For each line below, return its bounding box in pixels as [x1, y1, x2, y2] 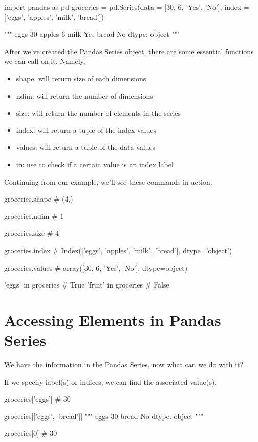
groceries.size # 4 [4, 228, 59, 238]
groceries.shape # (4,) [4, 193, 73, 204]
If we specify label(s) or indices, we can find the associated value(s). [4, 376, 217, 387]
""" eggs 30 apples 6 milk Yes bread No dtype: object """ [4, 29, 180, 39]
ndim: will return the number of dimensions [16, 90, 153, 101]
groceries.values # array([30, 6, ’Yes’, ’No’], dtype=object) [4, 262, 188, 273]
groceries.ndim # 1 [4, 210, 64, 221]
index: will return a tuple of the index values [16, 124, 156, 135]
